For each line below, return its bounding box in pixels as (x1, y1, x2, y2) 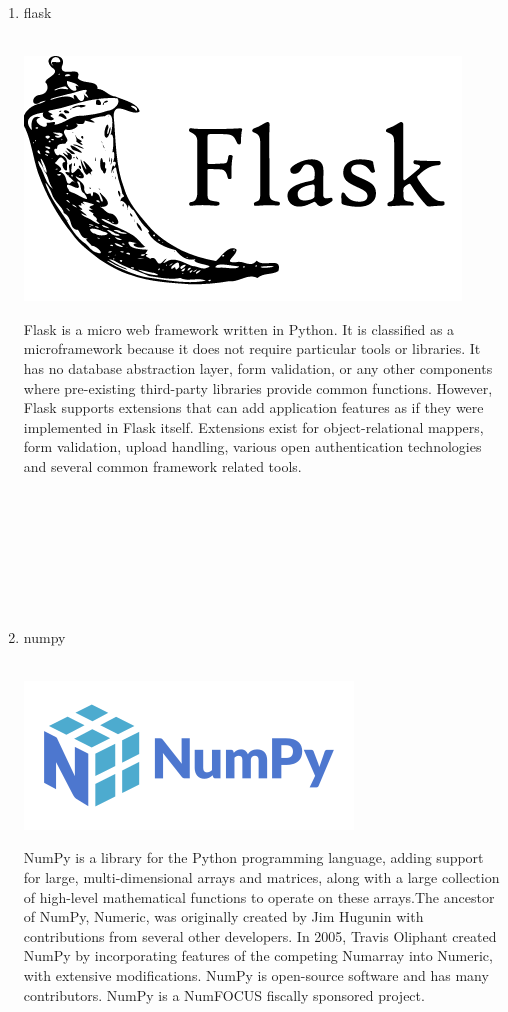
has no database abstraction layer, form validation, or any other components (23, 357, 493, 378)
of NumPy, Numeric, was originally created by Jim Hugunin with (23, 906, 424, 927)
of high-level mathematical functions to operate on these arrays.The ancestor (23, 886, 495, 907)
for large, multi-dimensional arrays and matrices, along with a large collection (23, 867, 500, 888)
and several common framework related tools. (23, 455, 302, 476)
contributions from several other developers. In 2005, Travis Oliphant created (23, 925, 497, 946)
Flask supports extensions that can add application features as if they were (23, 397, 484, 418)
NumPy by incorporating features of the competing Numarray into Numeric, (23, 945, 493, 966)
